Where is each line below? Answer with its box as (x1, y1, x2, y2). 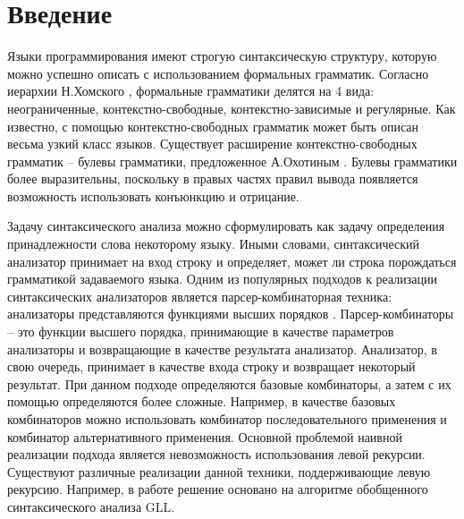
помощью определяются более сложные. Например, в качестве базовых (7, 392, 396, 411)
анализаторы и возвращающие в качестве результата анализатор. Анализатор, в (7, 339, 437, 358)
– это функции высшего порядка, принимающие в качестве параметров (7, 322, 394, 341)
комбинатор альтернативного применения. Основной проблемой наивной (7, 427, 402, 446)
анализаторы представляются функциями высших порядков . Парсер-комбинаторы (7, 304, 454, 323)
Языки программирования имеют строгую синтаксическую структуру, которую (7, 47, 437, 65)
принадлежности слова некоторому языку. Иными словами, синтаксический (7, 234, 420, 253)
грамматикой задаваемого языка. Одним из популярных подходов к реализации (7, 269, 438, 288)
